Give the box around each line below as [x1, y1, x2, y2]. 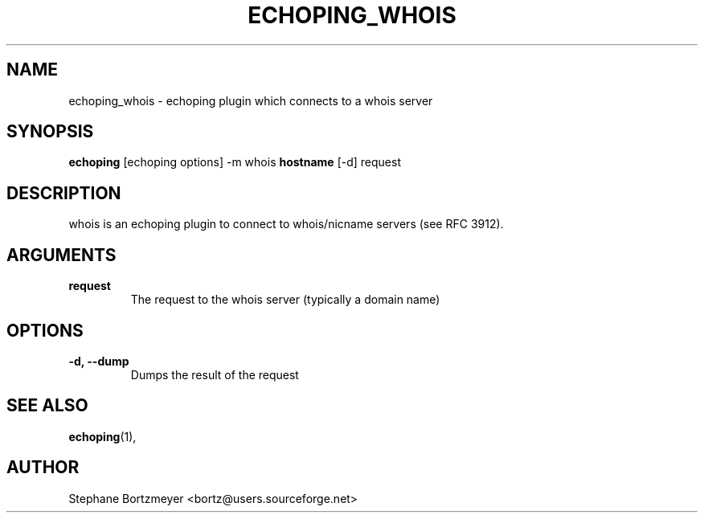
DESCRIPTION [6, 182, 121, 203]
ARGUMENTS [6, 244, 117, 265]
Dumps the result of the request [130, 367, 299, 382]
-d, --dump [68, 353, 129, 368]
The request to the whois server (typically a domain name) [130, 292, 440, 307]
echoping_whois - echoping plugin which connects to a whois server [68, 93, 433, 108]
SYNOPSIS [6, 121, 94, 142]
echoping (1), [68, 429, 137, 443]
